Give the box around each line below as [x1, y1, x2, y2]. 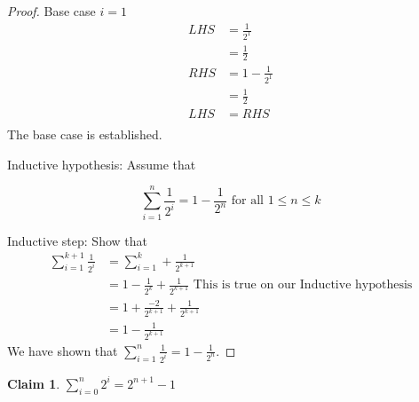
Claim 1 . [7, 374, 60, 392]
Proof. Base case [7, 2, 96, 20]
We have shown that [7, 341, 118, 359]
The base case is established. [7, 125, 162, 144]
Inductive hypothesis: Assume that [7, 154, 196, 173]
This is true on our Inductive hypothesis [193, 279, 413, 292]
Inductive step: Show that [7, 231, 147, 249]
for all [231, 194, 264, 208]
